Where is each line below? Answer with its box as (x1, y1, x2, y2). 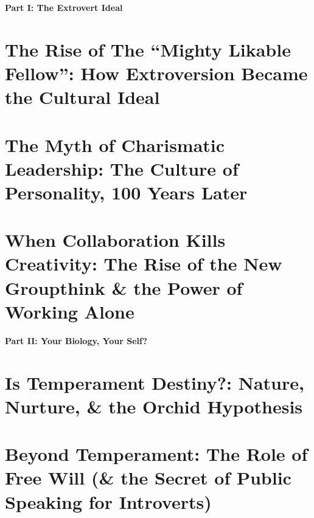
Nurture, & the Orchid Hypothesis (5, 393, 303, 418)
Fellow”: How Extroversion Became (5, 60, 308, 85)
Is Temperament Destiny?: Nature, (5, 370, 304, 395)
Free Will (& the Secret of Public (5, 465, 291, 490)
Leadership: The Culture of (5, 156, 239, 181)
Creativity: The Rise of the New (5, 251, 282, 276)
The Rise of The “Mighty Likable (5, 36, 291, 61)
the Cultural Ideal (5, 85, 160, 109)
